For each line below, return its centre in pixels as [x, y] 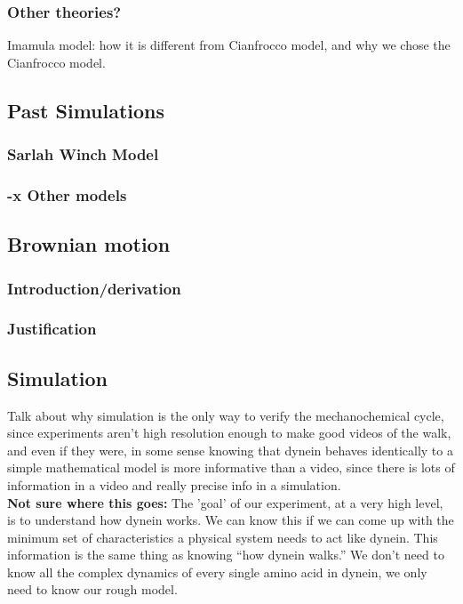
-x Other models [67, 194]
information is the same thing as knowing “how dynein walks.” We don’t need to [226, 555]
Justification [52, 329]
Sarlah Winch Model [83, 154]
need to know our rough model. [92, 589]
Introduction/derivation [94, 288]
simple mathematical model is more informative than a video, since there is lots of [231, 467]
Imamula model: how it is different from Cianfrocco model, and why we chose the [229, 45]
